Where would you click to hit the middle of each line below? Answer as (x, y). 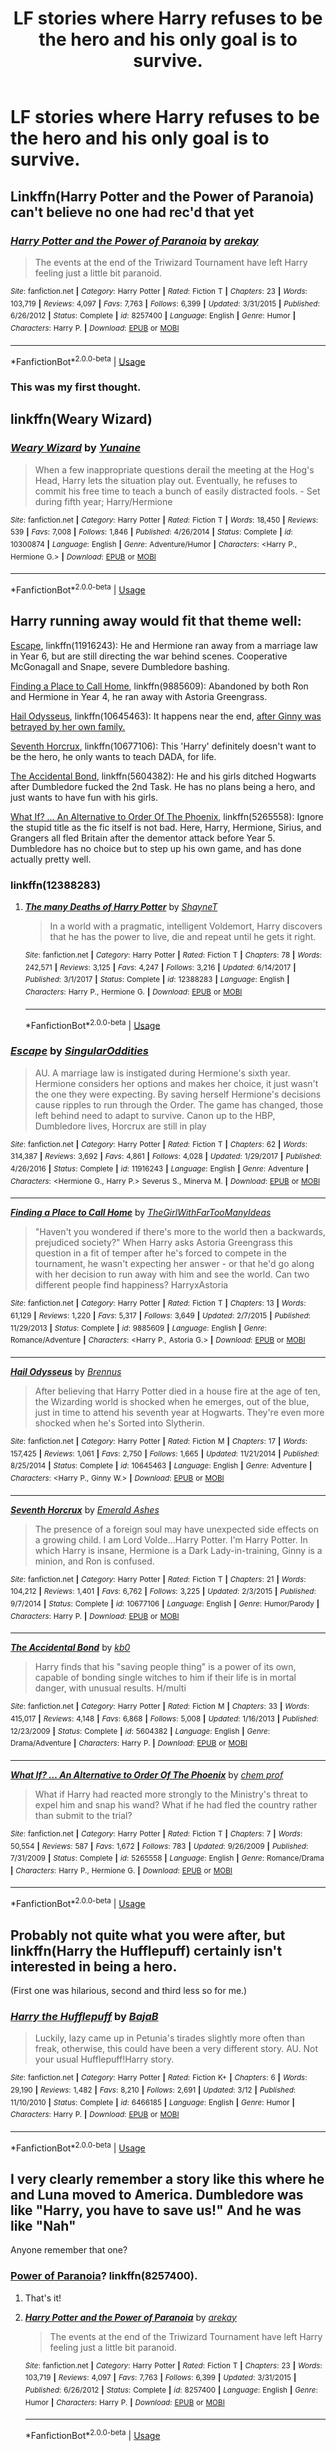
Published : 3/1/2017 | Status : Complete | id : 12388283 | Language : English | (157, 980)
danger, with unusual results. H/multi (110, 1688)
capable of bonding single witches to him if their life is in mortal (165, 1678)
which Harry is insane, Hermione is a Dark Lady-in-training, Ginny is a (178, 1550)
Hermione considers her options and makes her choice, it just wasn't (176, 1083)
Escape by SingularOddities (79, 1051)
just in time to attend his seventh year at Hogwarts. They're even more (179, 1412)
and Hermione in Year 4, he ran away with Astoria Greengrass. (139, 696)
